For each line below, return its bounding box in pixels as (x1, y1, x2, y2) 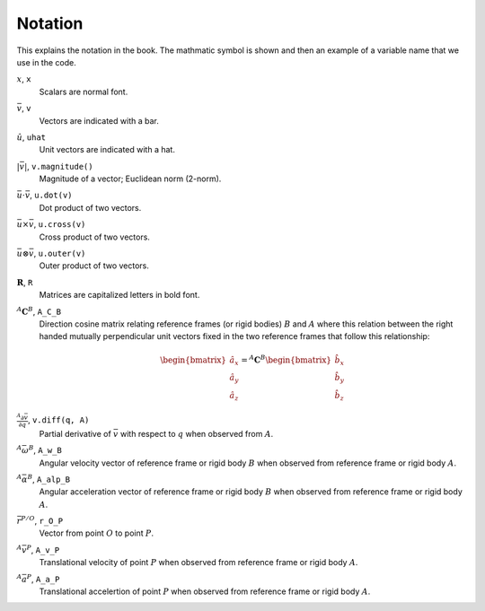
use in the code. (16, 57, 76, 67)
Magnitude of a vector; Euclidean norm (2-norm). (39, 173, 222, 184)
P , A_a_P (26, 572, 60, 584)
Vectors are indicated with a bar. (39, 115, 159, 126)
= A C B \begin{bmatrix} (241, 353, 332, 365)
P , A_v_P (26, 544, 60, 555)
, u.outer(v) (33, 248, 86, 259)
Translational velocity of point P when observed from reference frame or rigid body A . (39, 557, 358, 568)
